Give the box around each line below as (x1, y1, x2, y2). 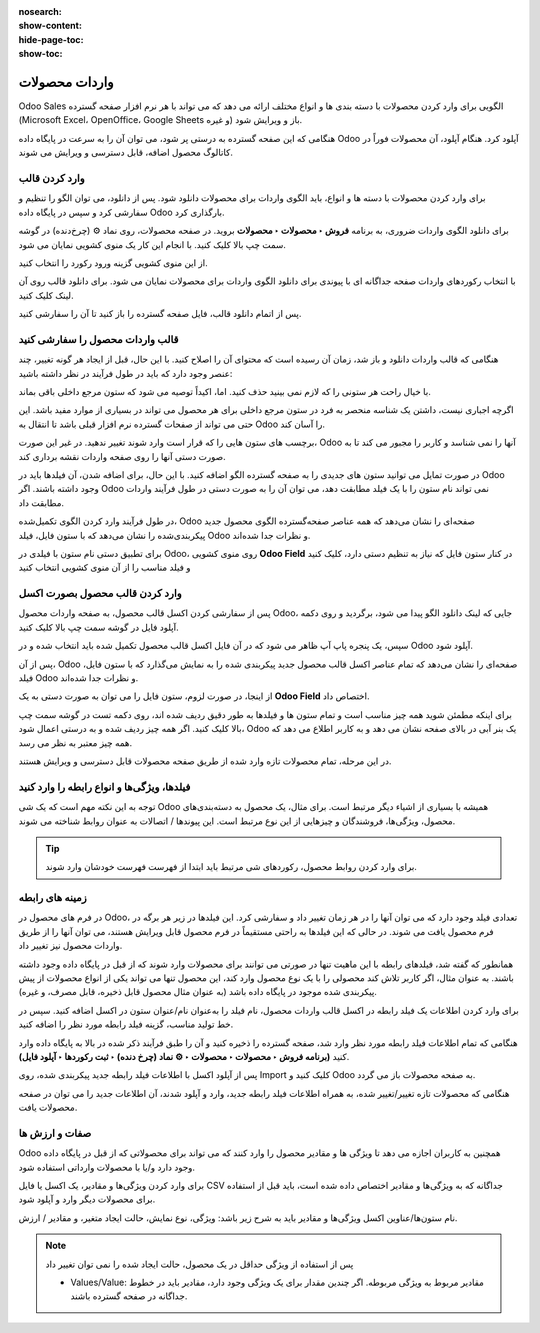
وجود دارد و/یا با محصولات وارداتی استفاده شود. (18, 1161, 195, 1173)
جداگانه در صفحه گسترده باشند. (70, 1290, 188, 1302)
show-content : (18, 20, 82, 32)
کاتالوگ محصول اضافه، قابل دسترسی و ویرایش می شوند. (18, 146, 234, 159)
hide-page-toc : (18, 33, 84, 45)
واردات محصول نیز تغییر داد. (18, 940, 123, 952)
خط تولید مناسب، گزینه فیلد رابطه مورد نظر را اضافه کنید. (18, 1018, 234, 1030)
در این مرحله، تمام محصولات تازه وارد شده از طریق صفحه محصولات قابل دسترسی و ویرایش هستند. (18, 755, 392, 767)
